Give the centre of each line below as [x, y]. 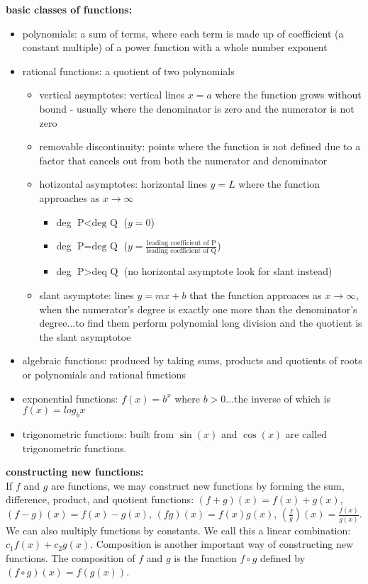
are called [306, 433]
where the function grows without [288, 95]
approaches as [69, 197]
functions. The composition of [71, 557]
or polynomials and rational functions [104, 374]
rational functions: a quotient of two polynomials [128, 71]
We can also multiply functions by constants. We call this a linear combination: [178, 530]
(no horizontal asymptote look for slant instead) [228, 271]
